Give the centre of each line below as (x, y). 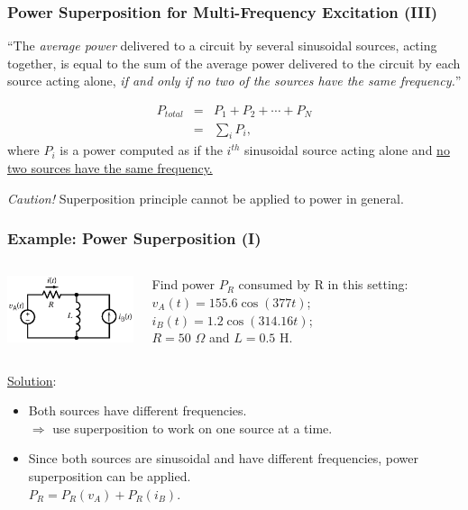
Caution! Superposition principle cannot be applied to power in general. (206, 198)
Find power (184, 284)
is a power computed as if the (141, 150)
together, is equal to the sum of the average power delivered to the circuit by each (234, 63)
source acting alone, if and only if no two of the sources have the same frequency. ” (234, 81)
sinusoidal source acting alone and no (347, 150)
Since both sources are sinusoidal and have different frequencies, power (224, 458)
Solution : (32, 380)
